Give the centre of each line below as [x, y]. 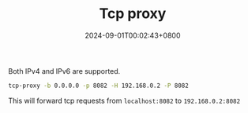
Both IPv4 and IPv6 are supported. [64, 71]
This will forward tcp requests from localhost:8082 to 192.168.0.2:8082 [124, 100]
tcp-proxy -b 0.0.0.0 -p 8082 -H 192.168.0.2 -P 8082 [99, 86]
